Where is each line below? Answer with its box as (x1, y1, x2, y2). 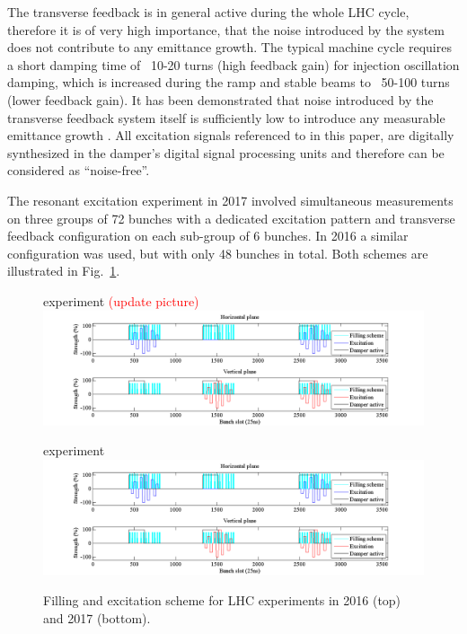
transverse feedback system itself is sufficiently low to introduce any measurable (7, 108, 445, 127)
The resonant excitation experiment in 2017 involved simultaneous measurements (7, 190, 454, 209)
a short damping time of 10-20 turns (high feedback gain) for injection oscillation (7, 55, 460, 74)
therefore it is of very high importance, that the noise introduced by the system (7, 20, 445, 39)
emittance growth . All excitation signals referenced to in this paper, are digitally (7, 126, 454, 145)
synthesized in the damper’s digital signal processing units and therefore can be (7, 143, 445, 162)
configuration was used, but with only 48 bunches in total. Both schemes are (7, 243, 428, 262)
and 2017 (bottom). (43, 608, 151, 627)
